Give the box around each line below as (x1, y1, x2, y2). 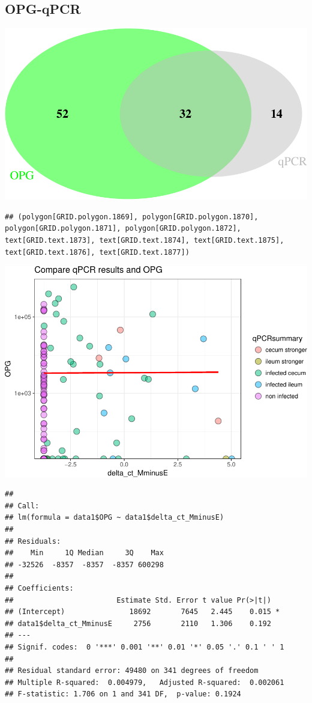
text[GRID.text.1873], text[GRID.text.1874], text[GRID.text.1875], (5, 236, 284, 245)
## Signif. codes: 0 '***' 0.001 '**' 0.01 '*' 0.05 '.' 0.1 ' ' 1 (5, 643, 284, 652)
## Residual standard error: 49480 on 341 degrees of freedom (5, 666, 259, 675)
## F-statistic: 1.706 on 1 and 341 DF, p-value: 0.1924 (5, 690, 241, 699)
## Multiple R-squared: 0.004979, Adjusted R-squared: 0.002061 (5, 678, 284, 687)
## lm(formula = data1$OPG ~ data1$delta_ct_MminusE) (5, 513, 224, 522)
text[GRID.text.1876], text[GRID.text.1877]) (5, 248, 190, 257)
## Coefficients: (5, 584, 74, 593)
